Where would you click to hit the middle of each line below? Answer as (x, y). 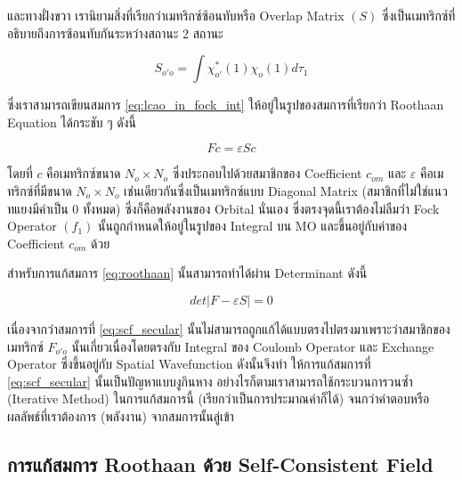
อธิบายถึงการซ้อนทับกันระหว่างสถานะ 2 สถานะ (115, 33)
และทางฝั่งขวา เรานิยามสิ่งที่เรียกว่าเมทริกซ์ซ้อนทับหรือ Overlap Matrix (176, 15)
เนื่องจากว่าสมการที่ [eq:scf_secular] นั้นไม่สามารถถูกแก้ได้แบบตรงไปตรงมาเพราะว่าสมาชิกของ (229, 328)
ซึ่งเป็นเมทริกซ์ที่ (419, 15)
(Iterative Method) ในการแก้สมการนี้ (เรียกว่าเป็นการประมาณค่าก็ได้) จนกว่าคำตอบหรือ (219, 399)
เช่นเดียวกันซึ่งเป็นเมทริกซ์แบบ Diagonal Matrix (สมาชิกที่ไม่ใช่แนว (286, 190)
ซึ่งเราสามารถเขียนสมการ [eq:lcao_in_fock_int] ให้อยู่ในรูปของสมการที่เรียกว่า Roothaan (226, 105)
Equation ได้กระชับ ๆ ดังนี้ (72, 122)
